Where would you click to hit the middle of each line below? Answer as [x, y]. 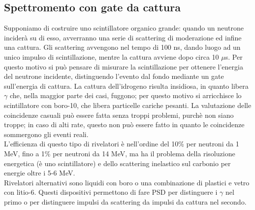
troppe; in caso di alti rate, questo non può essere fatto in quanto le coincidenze [124, 124]
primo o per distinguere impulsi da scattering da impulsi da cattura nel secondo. [125, 201]
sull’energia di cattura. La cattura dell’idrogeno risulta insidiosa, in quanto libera [126, 86]
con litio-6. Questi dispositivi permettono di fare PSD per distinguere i [111, 192]
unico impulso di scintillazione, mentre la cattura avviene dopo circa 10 [112, 56]
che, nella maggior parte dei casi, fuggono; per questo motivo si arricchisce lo [126, 95]
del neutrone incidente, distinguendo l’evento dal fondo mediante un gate [114, 76]
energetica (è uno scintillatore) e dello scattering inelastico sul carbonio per [117, 163]
